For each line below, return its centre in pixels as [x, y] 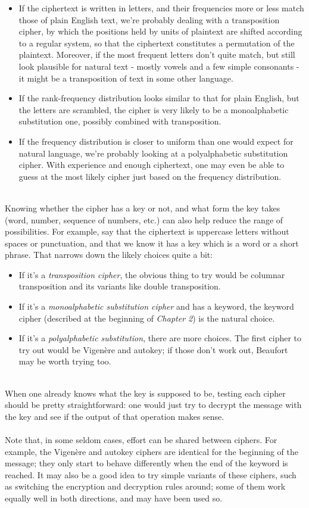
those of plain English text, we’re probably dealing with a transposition [149, 19]
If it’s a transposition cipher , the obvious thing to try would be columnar [152, 274]
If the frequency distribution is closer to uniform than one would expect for [156, 141]
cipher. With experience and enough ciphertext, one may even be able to [152, 165]
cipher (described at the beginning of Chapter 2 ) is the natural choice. [147, 318]
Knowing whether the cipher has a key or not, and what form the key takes [143, 208]
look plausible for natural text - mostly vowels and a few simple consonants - [159, 66]
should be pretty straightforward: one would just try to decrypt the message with [153, 405]
